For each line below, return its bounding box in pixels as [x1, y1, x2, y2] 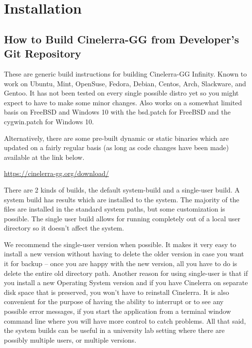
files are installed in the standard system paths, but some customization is [4, 204, 225, 214]
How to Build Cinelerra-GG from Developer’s [4, 31, 239, 46]
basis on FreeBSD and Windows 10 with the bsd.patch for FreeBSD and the [4, 107, 231, 117]
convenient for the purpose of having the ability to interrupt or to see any [4, 296, 224, 307]
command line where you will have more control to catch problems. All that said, [4, 315, 246, 326]
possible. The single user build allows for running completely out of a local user [4, 213, 240, 223]
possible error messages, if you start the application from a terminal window [4, 306, 231, 316]
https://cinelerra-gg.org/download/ [4, 168, 109, 178]
